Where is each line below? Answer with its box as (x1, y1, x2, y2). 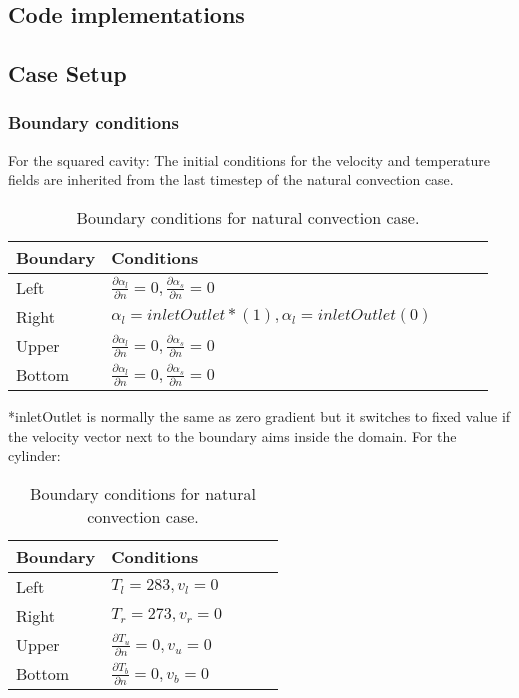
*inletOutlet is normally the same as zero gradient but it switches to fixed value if (8, 405, 511, 426)
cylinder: (8, 445, 61, 466)
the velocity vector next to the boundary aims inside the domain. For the (8, 425, 457, 446)
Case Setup (8, 58, 127, 89)
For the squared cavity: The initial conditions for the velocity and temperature (8, 149, 491, 170)
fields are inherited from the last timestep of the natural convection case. (8, 169, 454, 190)
